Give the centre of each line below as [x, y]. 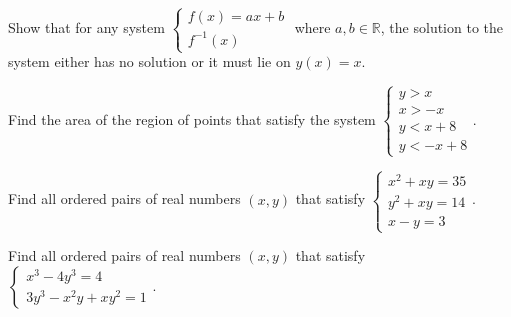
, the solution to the [442, 27]
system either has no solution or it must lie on [149, 61]
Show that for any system [86, 27]
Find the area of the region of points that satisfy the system [192, 118]
